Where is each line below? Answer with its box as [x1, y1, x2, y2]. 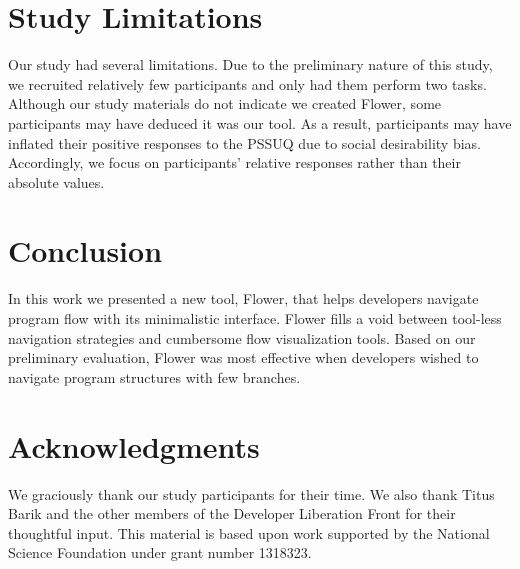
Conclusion [8, 230, 163, 271]
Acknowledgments [8, 425, 260, 466]
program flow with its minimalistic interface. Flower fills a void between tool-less [8, 308, 502, 328]
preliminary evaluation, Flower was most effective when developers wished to [8, 347, 479, 368]
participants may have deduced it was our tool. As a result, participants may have [8, 112, 512, 133]
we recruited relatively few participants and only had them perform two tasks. [8, 73, 487, 94]
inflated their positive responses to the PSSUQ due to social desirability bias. [8, 132, 481, 153]
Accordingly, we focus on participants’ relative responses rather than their [8, 152, 461, 173]
